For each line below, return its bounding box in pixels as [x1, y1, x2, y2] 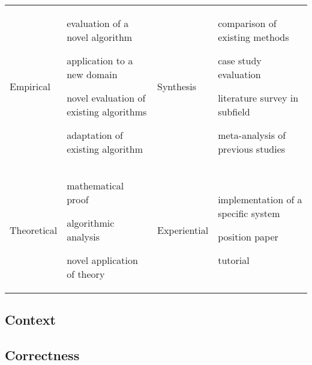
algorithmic [67, 216, 115, 230]
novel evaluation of [67, 91, 146, 105]
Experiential [157, 222, 209, 237]
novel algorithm [67, 30, 133, 44]
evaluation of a [67, 16, 129, 30]
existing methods [218, 30, 289, 44]
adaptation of [67, 128, 123, 142]
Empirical [10, 79, 50, 93]
